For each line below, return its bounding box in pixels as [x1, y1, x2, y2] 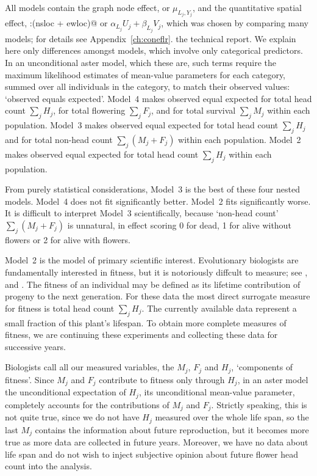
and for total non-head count [5, 133, 113, 146]
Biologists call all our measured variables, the [5, 361, 174, 373]
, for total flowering [53, 104, 126, 117]
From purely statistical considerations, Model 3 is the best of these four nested [5, 183, 300, 196]
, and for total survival [151, 104, 236, 117]
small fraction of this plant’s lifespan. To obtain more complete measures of [5, 316, 287, 329]
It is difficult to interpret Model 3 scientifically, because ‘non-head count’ [5, 207, 279, 219]
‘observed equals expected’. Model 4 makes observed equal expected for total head [5, 92, 312, 104]
